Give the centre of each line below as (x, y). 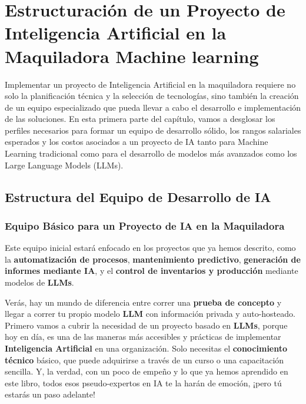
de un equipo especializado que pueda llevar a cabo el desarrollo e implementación (153, 107)
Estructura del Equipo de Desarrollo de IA (138, 196)
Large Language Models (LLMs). (64, 165)
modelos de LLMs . (39, 282)
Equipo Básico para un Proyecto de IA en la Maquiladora (145, 225)
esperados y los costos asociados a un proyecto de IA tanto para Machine (137, 142)
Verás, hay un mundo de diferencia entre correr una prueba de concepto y (143, 302)
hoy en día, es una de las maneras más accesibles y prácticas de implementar (143, 337)
